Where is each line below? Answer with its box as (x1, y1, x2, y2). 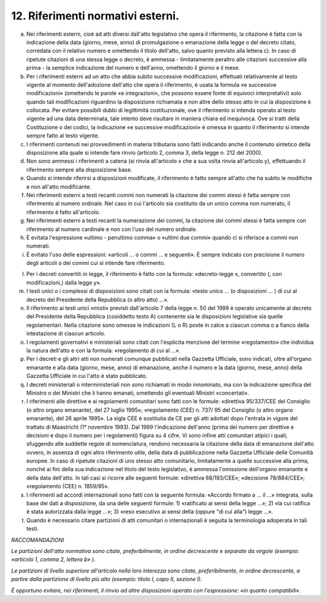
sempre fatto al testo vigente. (26, 132, 100, 139)
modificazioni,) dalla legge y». (26, 279, 102, 286)
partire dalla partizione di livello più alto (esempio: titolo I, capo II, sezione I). (11, 576, 202, 583)
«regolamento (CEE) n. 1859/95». (26, 483, 110, 490)
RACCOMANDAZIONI (11, 536, 65, 543)
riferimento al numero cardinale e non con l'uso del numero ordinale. (26, 225, 197, 233)
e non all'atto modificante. (26, 183, 92, 190)
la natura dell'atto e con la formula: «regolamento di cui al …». (26, 347, 181, 354)
